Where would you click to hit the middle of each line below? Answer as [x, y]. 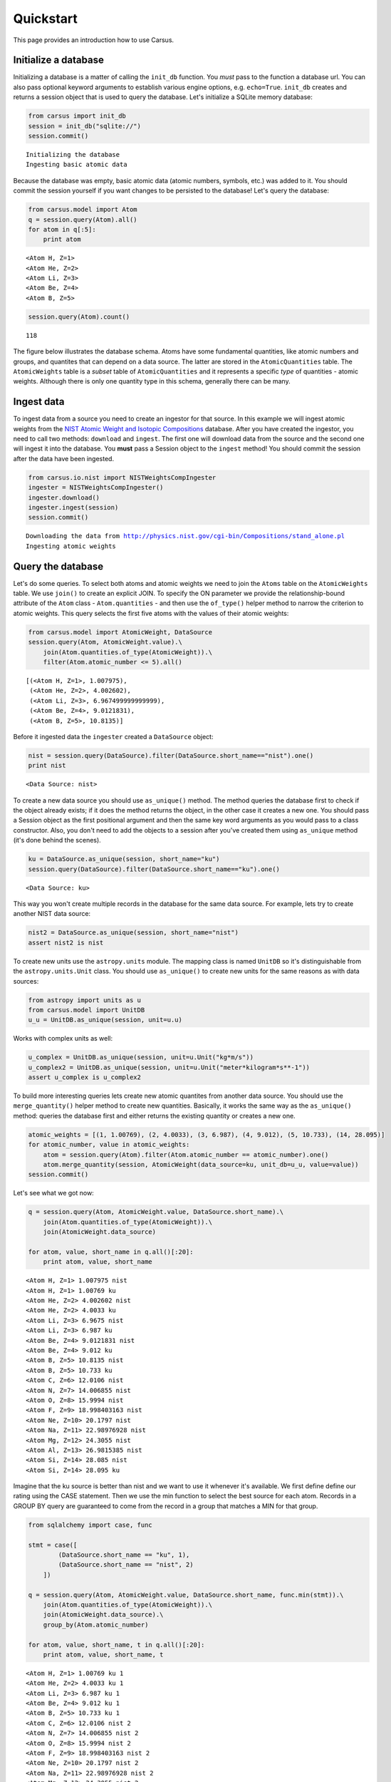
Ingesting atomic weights [71, 546]
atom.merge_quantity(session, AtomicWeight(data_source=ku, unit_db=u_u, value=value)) [201, 1164]
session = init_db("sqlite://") [85, 126]
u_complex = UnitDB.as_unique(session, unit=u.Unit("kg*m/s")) [141, 1057]
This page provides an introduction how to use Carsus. [94, 40]
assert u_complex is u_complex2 [85, 1077]
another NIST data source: [52, 914]
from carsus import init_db [77, 116]
